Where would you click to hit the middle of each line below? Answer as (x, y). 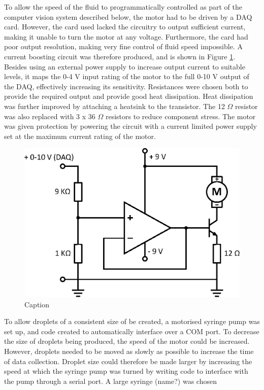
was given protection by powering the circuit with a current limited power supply (130, 126)
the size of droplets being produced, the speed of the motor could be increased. (127, 341)
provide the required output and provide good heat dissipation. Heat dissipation (129, 96)
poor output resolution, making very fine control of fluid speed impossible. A (123, 46)
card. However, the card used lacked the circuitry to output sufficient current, (125, 27)
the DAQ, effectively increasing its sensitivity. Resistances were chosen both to (126, 86)
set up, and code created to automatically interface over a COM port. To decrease (132, 331)
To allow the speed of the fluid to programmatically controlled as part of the (123, 7)
